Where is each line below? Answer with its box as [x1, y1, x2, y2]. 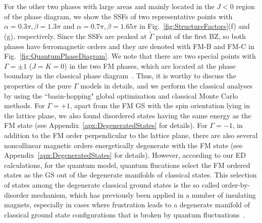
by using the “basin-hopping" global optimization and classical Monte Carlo [4, 90, 238, 101]
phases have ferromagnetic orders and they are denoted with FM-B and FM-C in [4, 40, 254, 51]
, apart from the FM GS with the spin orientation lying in [70, 100, 250, 111]
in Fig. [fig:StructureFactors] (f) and [139, 21, 250, 31]
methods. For [4, 100, 45, 111]
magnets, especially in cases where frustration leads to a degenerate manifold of [4, 199, 250, 210]
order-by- [222, 179, 250, 190]
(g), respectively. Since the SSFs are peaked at [4, 31, 147, 41]
